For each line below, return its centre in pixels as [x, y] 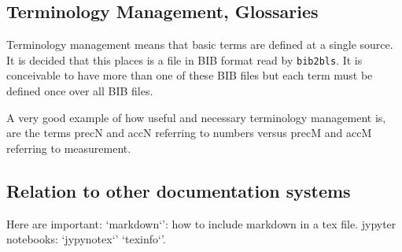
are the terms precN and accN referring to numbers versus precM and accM [189, 133]
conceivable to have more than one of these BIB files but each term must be [190, 75]
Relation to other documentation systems [179, 190]
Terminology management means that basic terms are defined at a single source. [200, 44]
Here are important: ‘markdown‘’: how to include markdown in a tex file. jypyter [201, 223]
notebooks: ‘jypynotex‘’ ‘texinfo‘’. [86, 239]
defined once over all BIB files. [80, 91]
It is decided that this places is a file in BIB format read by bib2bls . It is [184, 59]
